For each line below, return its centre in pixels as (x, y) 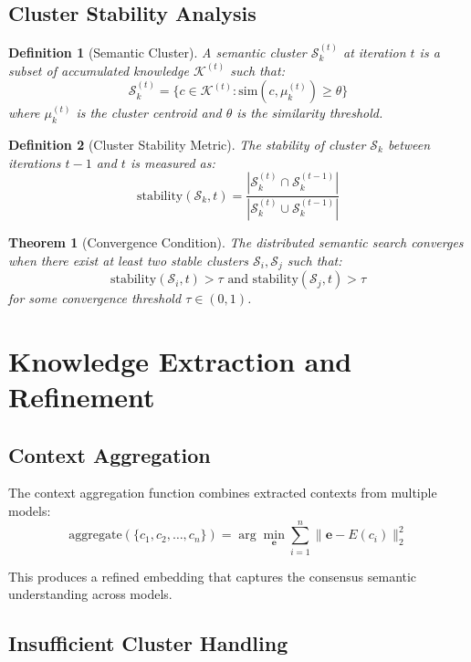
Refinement (82, 397)
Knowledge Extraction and (180, 360)
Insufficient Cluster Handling (148, 643)
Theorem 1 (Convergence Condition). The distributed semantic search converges (236, 242)
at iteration (374, 53)
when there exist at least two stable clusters (129, 260)
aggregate (95, 536)
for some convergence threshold (95, 298)
